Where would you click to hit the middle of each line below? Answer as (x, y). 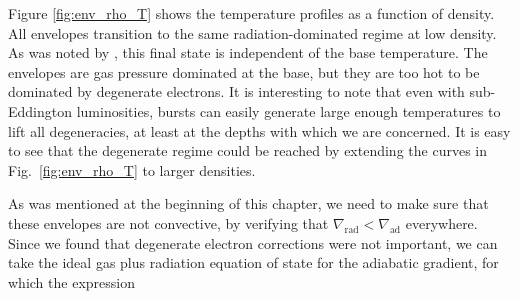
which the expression (71, 281)
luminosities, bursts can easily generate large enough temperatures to (288, 110)
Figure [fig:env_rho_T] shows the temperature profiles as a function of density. (251, 13)
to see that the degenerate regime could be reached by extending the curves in (247, 150)
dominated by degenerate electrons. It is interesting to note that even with (236, 91)
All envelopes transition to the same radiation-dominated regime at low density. (252, 32)
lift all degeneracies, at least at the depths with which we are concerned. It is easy (259, 130)
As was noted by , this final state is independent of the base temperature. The (248, 52)
